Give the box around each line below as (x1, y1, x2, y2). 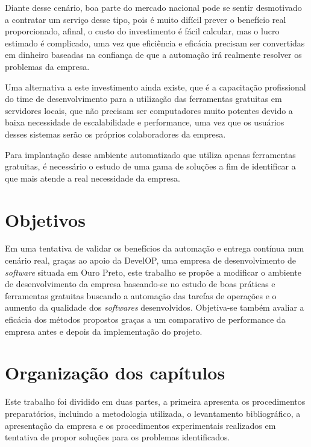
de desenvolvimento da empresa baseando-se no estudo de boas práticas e (5, 277, 275, 290)
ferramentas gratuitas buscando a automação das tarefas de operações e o (5, 289, 277, 302)
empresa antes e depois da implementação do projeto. (5, 325, 203, 337)
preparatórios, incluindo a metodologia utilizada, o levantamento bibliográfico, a (5, 407, 301, 419)
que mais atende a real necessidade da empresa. (5, 171, 180, 184)
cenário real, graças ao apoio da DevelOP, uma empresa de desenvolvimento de (5, 254, 296, 267)
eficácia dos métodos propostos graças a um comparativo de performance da (5, 313, 286, 325)
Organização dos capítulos (5, 360, 225, 385)
